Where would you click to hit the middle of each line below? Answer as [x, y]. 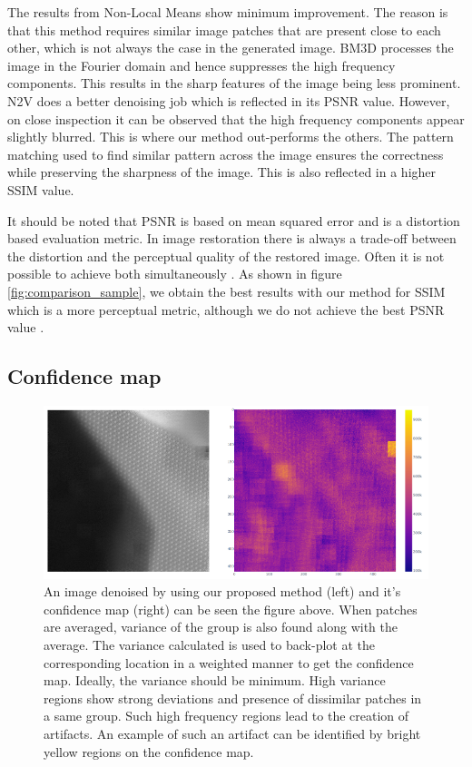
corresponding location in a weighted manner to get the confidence [229, 662]
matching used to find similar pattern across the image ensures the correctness [226, 154]
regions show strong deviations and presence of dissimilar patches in [233, 698]
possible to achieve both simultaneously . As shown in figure [175, 274]
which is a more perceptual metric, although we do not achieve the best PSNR [226, 309]
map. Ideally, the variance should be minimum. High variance [215, 680]
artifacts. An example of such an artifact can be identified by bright [232, 733]
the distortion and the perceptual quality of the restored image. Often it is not [226, 256]
